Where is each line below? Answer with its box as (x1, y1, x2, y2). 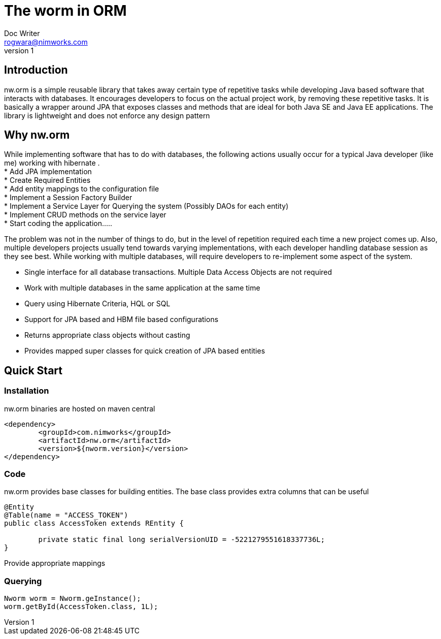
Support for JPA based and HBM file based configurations (24, 315, 219, 324)
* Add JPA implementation (4, 167, 92, 176)
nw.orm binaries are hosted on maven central (4, 404, 155, 413)
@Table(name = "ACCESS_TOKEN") (4, 511, 128, 520)
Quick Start (4, 364, 62, 377)
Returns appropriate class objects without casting (24, 331, 190, 340)
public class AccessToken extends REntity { (4, 519, 184, 528)
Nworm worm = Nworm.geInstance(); (4, 594, 141, 603)
